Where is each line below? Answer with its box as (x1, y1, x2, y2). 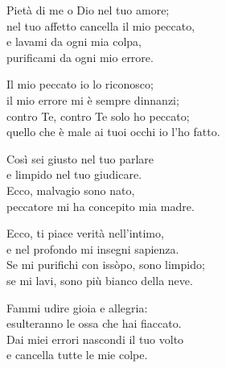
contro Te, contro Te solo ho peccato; (6, 107, 190, 124)
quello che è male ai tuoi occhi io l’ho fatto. (6, 123, 220, 140)
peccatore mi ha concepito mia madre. (6, 197, 195, 214)
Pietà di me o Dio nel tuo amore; (6, 2, 170, 18)
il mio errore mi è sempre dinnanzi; (6, 91, 179, 108)
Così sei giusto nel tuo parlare (6, 150, 154, 167)
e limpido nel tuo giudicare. (6, 166, 142, 183)
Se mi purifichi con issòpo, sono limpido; (6, 256, 205, 273)
